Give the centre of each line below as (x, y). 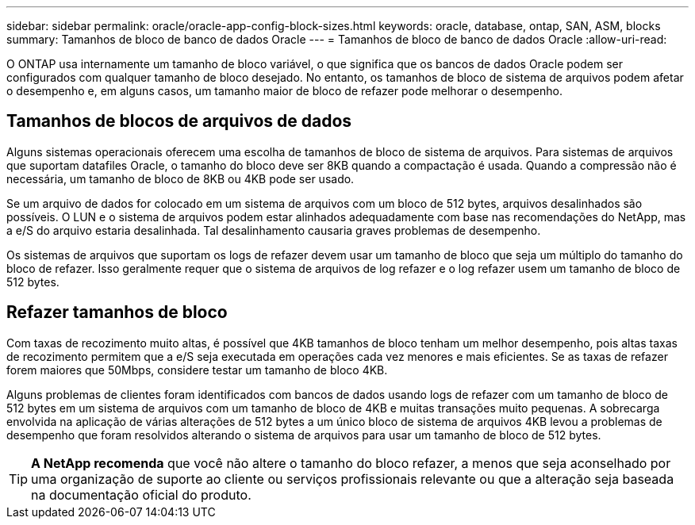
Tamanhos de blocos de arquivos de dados (179, 121)
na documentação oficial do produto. (141, 494)
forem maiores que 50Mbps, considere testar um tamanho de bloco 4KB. (197, 370)
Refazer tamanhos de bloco (117, 312)
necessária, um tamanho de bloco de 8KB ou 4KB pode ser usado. (180, 178)
